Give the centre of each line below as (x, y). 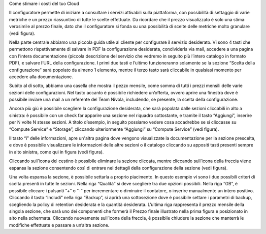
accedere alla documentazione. (41, 77)
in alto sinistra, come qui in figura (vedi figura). (56, 152)
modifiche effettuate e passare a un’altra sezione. (59, 225)
